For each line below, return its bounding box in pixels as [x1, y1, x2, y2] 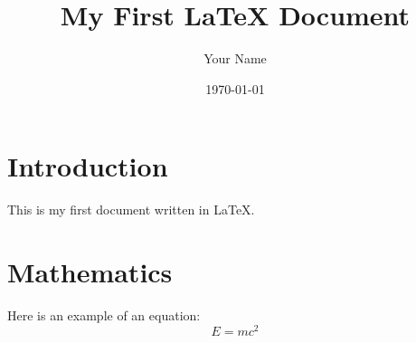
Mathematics [7, 253, 173, 291]
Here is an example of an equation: [7, 305, 201, 324]
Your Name [203, 49, 267, 68]
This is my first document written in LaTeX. [7, 200, 255, 219]
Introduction [7, 148, 168, 185]
